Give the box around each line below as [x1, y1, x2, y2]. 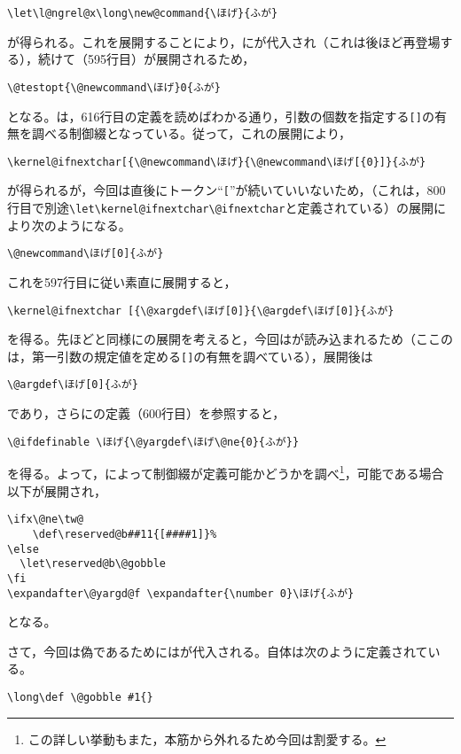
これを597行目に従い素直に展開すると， [7, 272, 237, 291]
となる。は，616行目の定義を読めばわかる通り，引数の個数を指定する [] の [7, 106, 434, 125]
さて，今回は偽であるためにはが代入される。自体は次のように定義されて [7, 641, 428, 660]
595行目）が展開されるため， [87, 50, 255, 68]
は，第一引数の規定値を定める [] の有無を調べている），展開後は [7, 346, 373, 365]
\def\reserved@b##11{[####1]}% [32, 527, 217, 540]
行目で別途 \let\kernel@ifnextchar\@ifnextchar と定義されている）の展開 [7, 198, 434, 217]
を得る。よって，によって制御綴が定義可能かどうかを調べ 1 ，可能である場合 [7, 462, 444, 483]
